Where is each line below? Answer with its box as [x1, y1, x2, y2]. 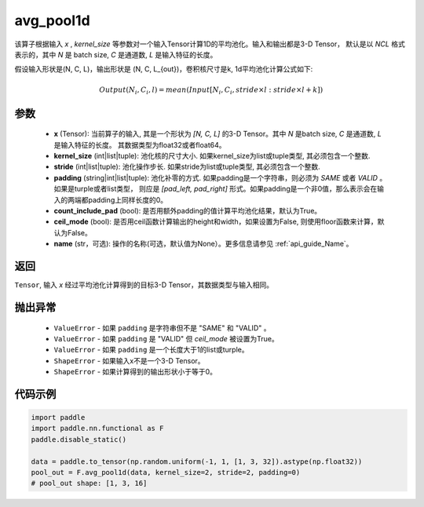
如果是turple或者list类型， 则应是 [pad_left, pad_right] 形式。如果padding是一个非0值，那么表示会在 [53, 184, 378, 194]
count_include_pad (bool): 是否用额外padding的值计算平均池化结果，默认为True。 [53, 206, 322, 216]
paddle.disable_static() [31, 435, 127, 443]
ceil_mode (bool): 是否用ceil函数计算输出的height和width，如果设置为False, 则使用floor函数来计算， [53, 217, 378, 227]
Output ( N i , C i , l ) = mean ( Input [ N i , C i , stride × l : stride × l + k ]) [99, 85, 323, 96]
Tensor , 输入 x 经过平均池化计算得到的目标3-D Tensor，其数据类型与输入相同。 [14, 280, 274, 290]
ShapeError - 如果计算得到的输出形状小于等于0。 [53, 367, 217, 377]
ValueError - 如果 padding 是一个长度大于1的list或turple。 [53, 345, 249, 355]
